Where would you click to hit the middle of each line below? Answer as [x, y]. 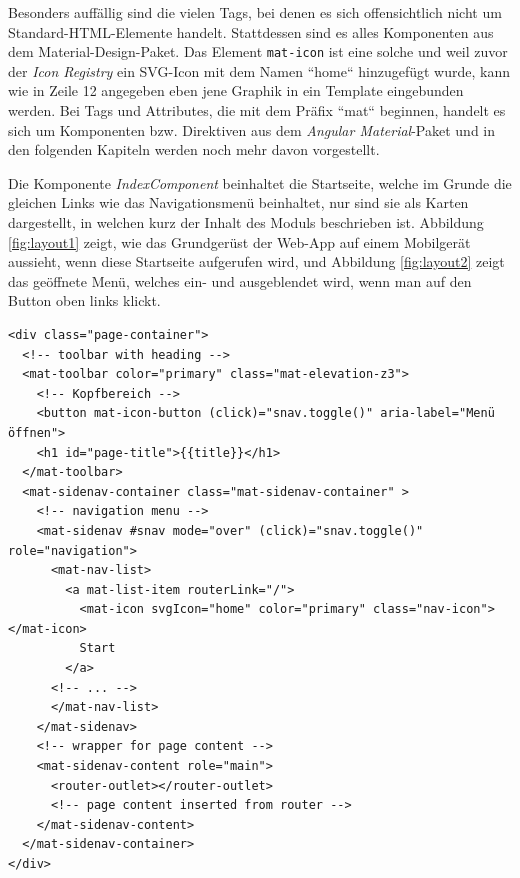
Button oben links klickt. [84, 300]
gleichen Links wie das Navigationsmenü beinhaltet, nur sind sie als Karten [238, 202]
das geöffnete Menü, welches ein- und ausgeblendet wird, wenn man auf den [240, 280]
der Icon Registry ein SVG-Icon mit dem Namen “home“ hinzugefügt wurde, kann [259, 70]
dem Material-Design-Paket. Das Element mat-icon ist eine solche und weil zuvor [258, 51]
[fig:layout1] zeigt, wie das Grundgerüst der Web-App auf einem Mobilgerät [239, 241]
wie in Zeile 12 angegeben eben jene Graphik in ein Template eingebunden [236, 90]
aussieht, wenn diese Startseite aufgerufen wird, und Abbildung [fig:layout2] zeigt [256, 261]
